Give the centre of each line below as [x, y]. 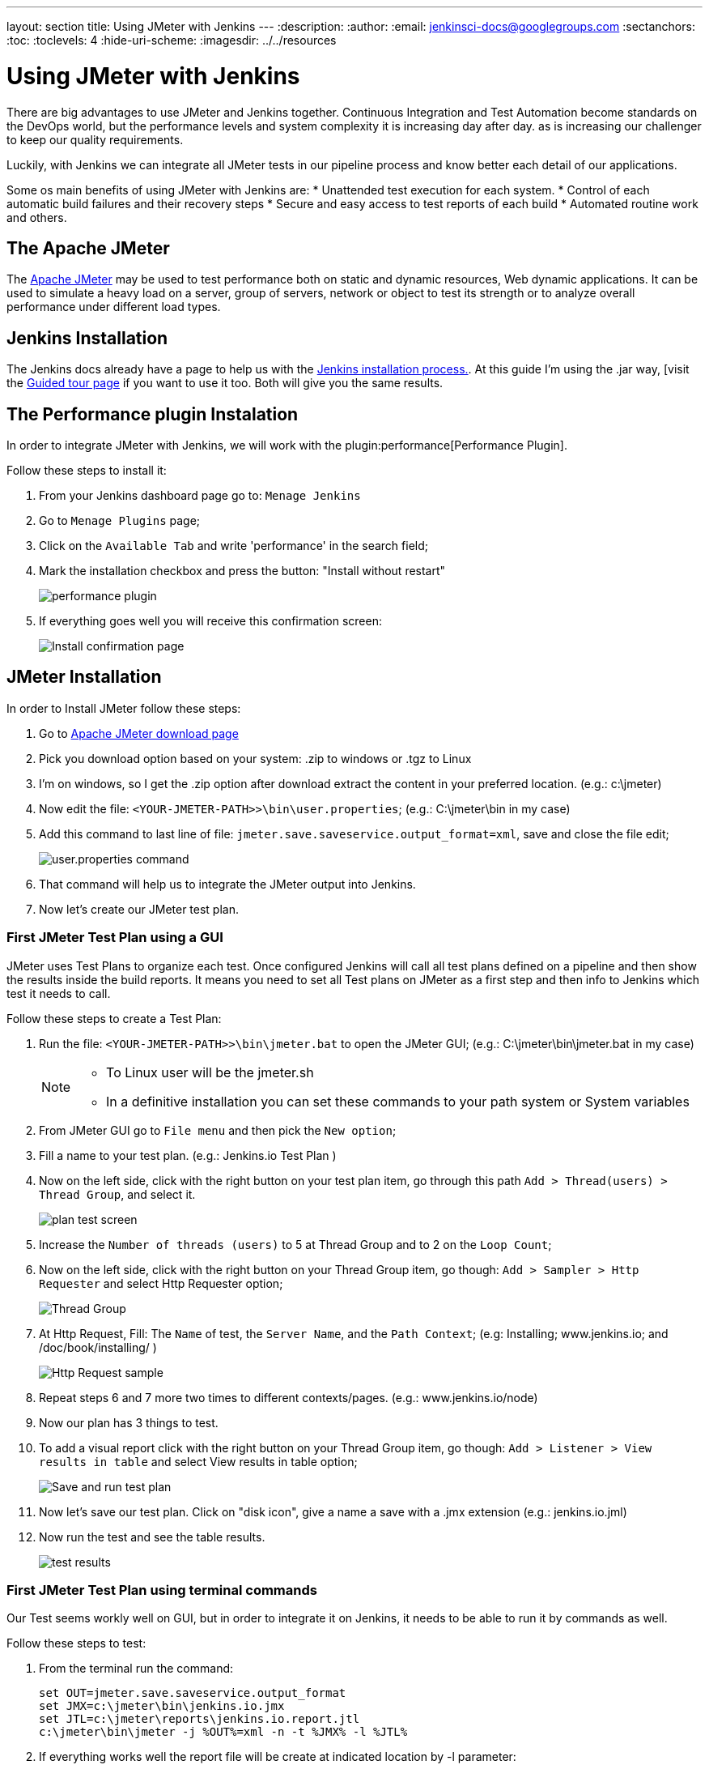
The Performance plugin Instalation [153, 414]
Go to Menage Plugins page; [120, 521]
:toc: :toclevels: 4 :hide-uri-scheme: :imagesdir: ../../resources [172, 40]
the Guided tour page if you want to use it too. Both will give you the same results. [225, 383]
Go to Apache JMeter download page [139, 733]
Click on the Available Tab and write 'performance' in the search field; [234, 546]
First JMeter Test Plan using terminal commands [162, 1590]
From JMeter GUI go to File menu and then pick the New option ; [218, 1130]
